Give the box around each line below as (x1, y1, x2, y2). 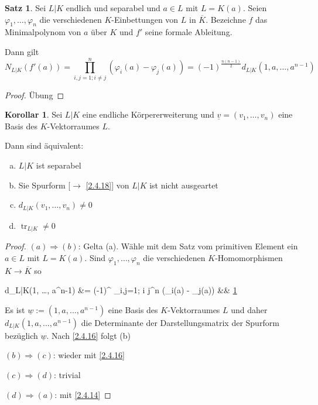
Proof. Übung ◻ (5, 88, 64, 101)
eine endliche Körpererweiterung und (82, 108, 214, 121)
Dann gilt (5, 45, 39, 57)
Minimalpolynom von (5, 26, 81, 38)
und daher (231, 303, 268, 315)
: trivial (54, 368, 81, 380)
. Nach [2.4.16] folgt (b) (46, 329, 131, 341)
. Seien (242, 2, 267, 13)
